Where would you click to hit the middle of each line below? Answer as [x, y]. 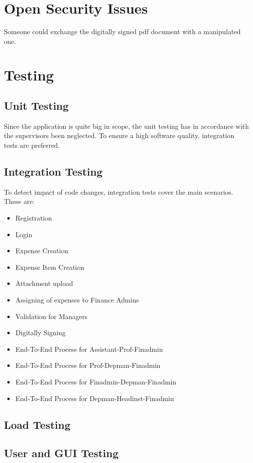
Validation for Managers [51, 316]
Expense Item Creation [50, 267]
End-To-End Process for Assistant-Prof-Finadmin [89, 349]
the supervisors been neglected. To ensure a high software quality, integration [119, 135]
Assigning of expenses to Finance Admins [77, 300]
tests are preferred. [32, 145]
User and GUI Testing [61, 453]
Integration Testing [53, 171]
